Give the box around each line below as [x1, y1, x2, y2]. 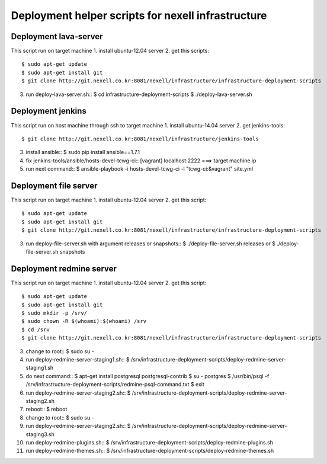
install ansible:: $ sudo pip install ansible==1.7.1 [25, 149, 140, 156]
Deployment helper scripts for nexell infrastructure [11, 9, 267, 22]
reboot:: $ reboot [25, 406, 68, 413]
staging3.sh [25, 430, 54, 438]
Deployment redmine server [11, 264, 117, 274]
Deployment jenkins [11, 106, 87, 116]
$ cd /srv [21, 326, 50, 333]
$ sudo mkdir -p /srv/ [21, 310, 88, 316]
